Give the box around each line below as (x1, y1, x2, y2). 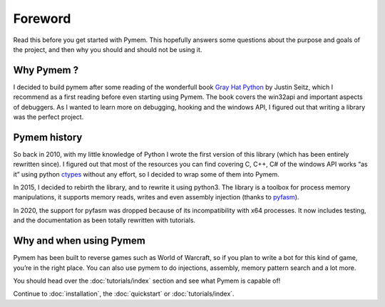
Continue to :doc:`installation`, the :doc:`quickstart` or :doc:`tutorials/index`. (13, 289, 235, 298)
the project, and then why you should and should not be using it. (13, 45, 202, 53)
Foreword (13, 11, 71, 26)
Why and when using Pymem (13, 235, 146, 247)
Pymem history (13, 131, 83, 143)
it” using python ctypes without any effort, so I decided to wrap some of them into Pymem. (13, 170, 279, 178)
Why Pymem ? (13, 64, 78, 76)
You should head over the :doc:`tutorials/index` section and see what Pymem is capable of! (13, 276, 281, 285)
